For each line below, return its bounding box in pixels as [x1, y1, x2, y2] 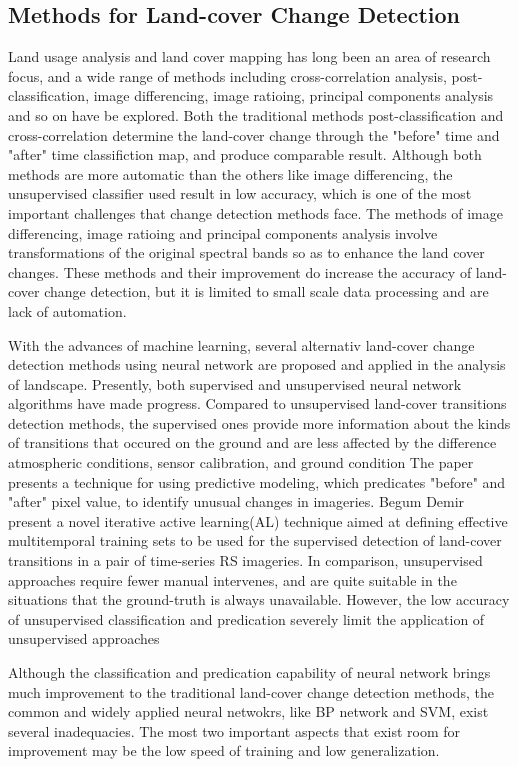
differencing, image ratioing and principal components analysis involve [8, 222, 438, 243]
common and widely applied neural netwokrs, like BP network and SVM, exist [8, 701, 489, 722]
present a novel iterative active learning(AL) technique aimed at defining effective [8, 510, 508, 531]
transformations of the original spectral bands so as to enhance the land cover [8, 242, 485, 263]
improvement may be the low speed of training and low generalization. [8, 740, 440, 761]
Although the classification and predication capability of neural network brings [8, 662, 491, 683]
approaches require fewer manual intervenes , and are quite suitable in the [8, 569, 457, 590]
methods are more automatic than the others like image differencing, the [8, 163, 453, 184]
